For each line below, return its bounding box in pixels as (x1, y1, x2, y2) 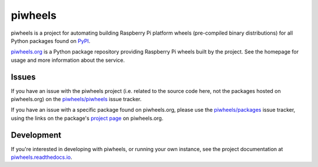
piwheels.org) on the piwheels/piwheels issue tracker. (11, 96, 142, 103)
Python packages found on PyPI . (11, 37, 91, 44)
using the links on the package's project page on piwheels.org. (11, 115, 164, 122)
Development (11, 130, 62, 140)
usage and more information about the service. (11, 56, 125, 64)
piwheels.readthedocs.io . (11, 153, 73, 161)
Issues (11, 72, 36, 82)
